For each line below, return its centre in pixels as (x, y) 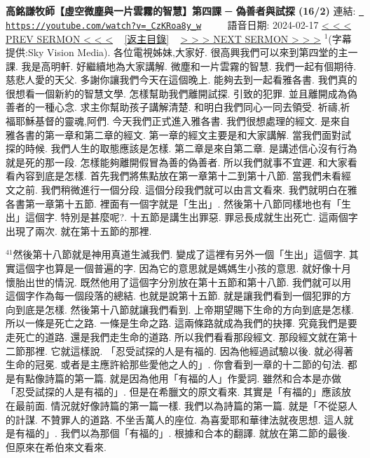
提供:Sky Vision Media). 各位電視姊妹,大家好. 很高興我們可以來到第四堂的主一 (182, 52)
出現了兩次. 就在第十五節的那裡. (79, 230)
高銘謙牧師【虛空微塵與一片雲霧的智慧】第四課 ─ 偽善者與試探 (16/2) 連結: (181, 11)
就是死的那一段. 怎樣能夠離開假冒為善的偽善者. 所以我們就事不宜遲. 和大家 (177, 162)
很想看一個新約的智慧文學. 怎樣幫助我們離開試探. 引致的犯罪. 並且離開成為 (177, 93)
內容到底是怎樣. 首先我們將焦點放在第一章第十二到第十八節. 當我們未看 (178, 176)
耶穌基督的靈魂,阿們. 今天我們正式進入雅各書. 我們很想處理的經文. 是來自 (183, 121)
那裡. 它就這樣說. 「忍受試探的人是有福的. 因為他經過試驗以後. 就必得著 (189, 350)
